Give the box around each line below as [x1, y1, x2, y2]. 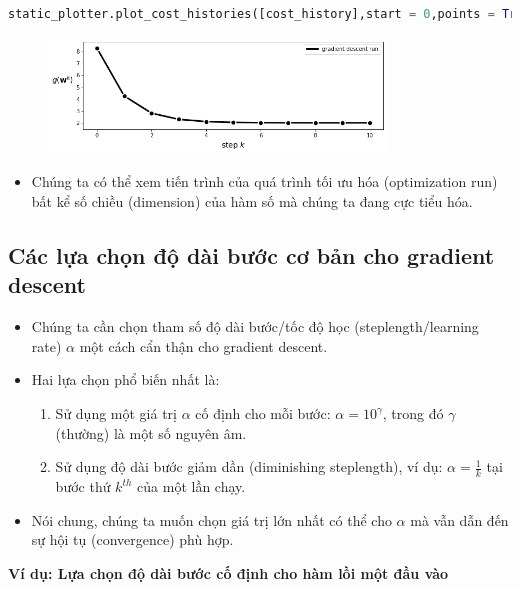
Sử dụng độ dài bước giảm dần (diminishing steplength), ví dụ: [55, 456, 443, 477]
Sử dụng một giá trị [55, 403, 177, 424]
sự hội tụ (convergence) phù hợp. [31, 529, 234, 550]
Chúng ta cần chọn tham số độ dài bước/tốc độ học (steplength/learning [31, 316, 479, 337]
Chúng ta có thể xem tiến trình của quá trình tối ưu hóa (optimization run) [31, 171, 498, 192]
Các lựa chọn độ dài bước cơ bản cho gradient [8, 240, 495, 271]
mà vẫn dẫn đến [410, 509, 509, 530]
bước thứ [55, 476, 111, 497]
